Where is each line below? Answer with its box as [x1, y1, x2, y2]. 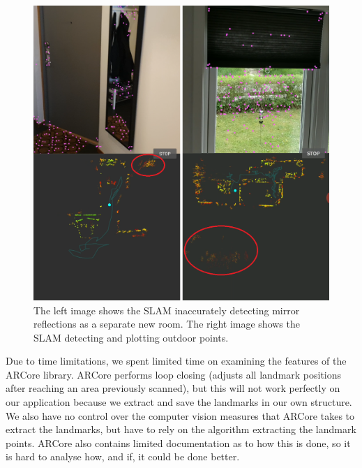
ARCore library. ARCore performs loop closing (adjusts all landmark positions [6, 367, 342, 381]
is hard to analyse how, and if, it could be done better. [6, 449, 240, 464]
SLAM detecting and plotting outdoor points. [33, 330, 229, 344]
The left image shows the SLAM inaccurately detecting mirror [33, 302, 300, 317]
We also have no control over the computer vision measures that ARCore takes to [6, 408, 355, 423]
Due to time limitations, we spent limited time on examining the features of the [6, 353, 347, 368]
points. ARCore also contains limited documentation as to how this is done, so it [6, 435, 351, 450]
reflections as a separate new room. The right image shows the [33, 316, 300, 331]
